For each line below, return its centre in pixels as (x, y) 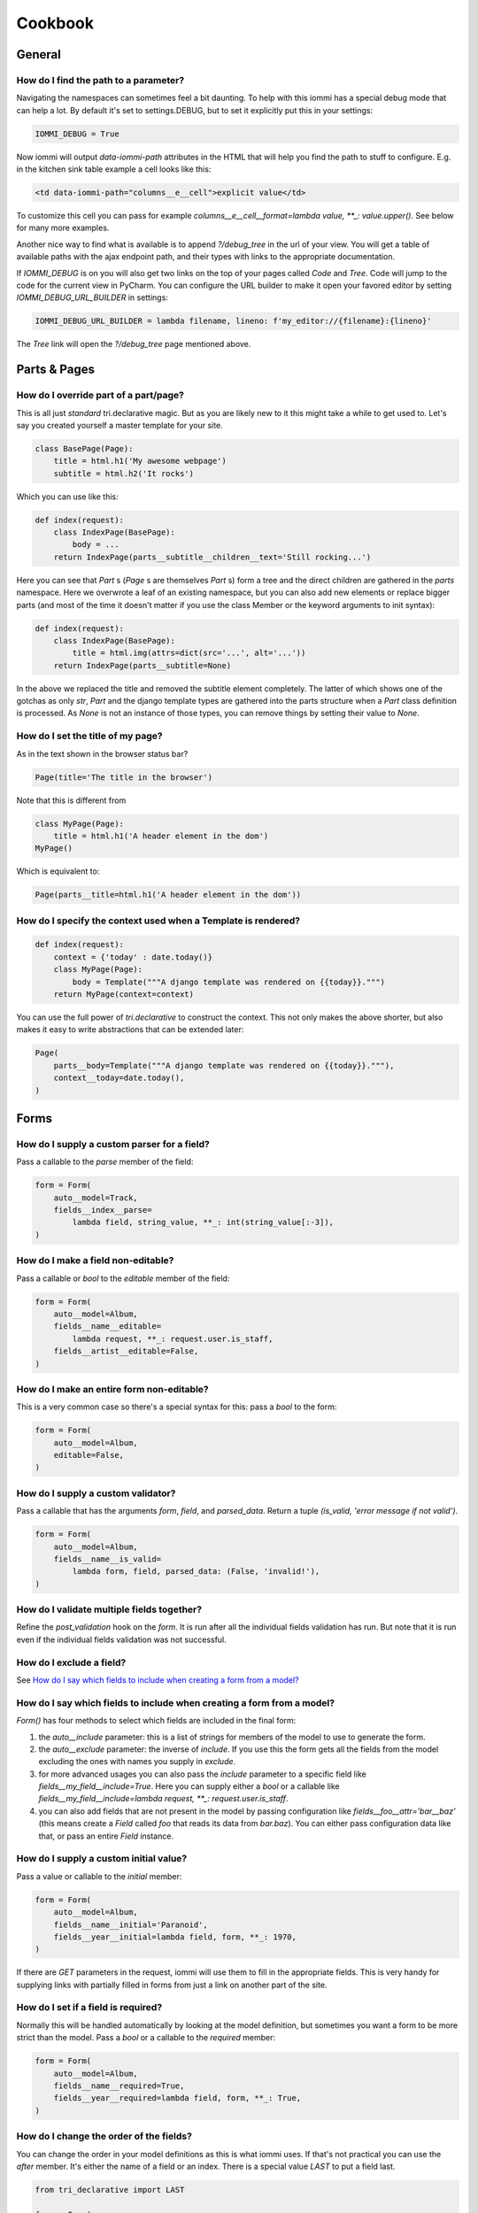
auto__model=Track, (96, 1198)
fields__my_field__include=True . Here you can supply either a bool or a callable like (189, 1786)
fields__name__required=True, (119, 2086)
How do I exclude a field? (71, 1662)
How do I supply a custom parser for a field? (113, 1144)
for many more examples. (63, 228)
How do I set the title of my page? (89, 736)
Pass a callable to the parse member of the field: (105, 1162)
